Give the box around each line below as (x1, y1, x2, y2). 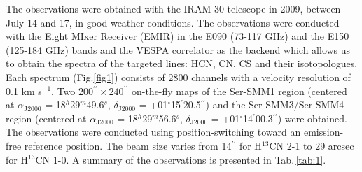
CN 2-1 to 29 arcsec (269, 138, 354, 152)
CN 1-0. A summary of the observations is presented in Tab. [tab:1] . (35, 152, 326, 166)
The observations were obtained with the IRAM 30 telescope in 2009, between (6, 1, 341, 15)
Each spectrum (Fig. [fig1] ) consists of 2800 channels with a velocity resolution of (6, 69, 351, 84)
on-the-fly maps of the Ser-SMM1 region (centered (131, 83, 347, 98)
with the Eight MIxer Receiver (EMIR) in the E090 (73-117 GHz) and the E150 (6, 29, 349, 43)
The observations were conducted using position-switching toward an (6, 124, 301, 139)
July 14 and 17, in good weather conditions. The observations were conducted (6, 15, 340, 29)
